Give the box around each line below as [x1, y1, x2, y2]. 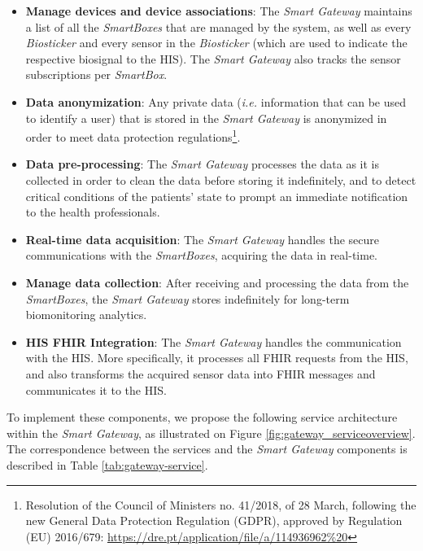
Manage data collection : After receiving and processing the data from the [25, 273, 409, 291]
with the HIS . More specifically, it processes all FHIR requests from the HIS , [25, 349, 408, 366]
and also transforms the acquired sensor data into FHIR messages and [25, 365, 376, 382]
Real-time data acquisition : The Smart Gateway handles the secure [25, 230, 379, 247]
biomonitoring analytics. [25, 306, 147, 323]
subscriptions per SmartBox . [25, 66, 168, 83]
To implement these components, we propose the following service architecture [7, 409, 398, 426]
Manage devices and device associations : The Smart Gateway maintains [25, 2, 412, 19]
